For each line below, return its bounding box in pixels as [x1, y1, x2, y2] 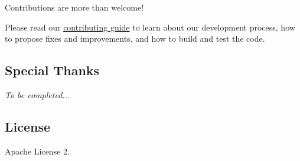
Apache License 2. [5, 145, 70, 157]
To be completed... [5, 88, 70, 100]
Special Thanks [5, 61, 100, 79]
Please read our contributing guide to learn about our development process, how [5, 21, 295, 33]
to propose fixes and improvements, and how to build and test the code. [5, 32, 265, 45]
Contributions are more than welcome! [5, 1, 144, 13]
